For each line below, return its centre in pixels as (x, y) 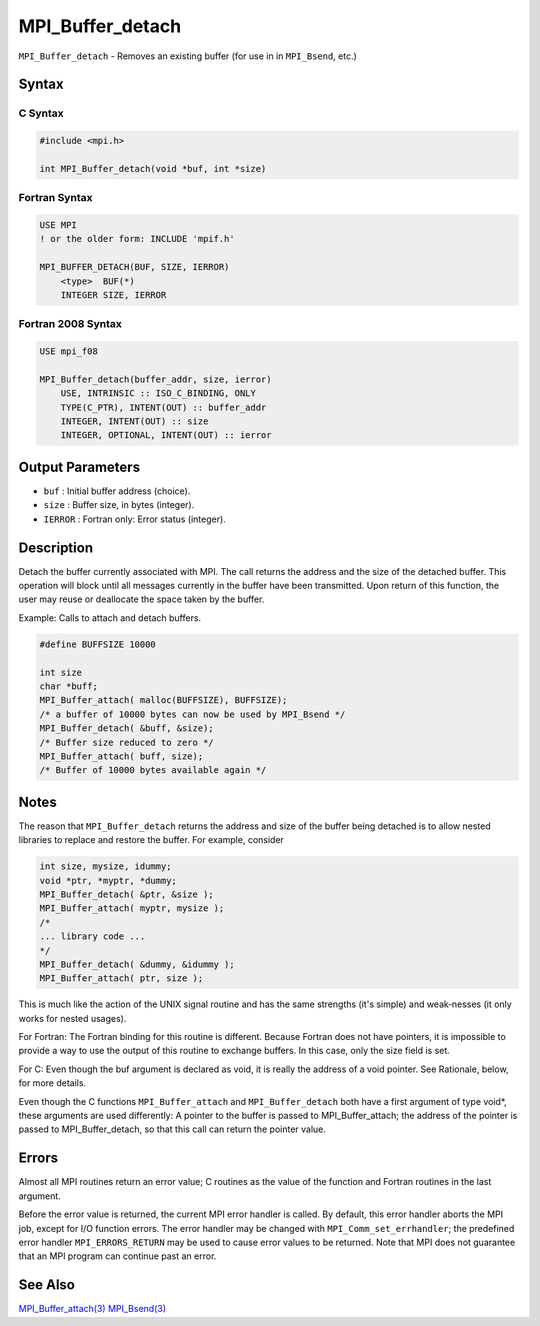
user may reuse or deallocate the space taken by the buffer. (141, 599)
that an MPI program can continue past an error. (117, 1256)
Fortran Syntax (55, 198)
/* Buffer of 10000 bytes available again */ (153, 770)
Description (56, 547)
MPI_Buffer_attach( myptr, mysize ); (132, 908)
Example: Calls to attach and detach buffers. (110, 617)
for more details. (52, 1083)
